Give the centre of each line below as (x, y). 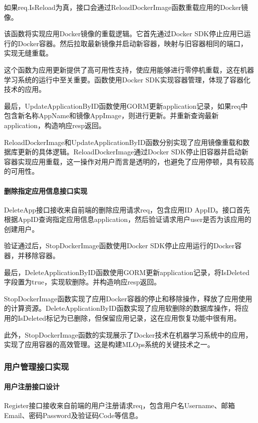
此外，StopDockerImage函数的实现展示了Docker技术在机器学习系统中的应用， (128, 334)
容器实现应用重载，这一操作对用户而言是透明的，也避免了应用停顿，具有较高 (129, 161)
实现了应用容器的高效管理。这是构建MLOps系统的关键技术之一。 (109, 344)
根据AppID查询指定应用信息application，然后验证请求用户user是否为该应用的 (128, 219)
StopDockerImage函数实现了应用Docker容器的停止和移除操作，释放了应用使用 (128, 298)
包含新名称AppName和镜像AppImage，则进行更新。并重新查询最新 (111, 115)
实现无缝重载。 (28, 53)
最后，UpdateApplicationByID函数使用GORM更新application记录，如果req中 (126, 106)
